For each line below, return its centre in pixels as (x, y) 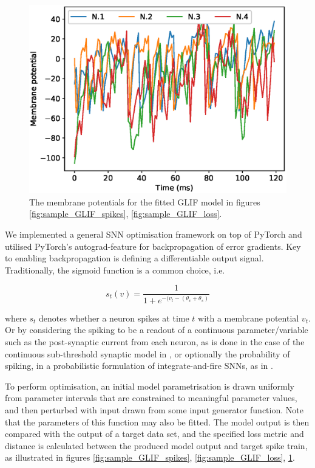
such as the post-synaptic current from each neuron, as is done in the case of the (155, 341)
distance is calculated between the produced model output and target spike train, (156, 445)
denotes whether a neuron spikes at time (114, 318)
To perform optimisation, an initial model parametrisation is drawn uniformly (150, 386)
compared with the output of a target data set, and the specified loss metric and (154, 434)
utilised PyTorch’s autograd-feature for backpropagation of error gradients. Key (153, 246)
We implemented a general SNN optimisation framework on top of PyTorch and (154, 234)
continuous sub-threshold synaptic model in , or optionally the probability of (147, 353)
